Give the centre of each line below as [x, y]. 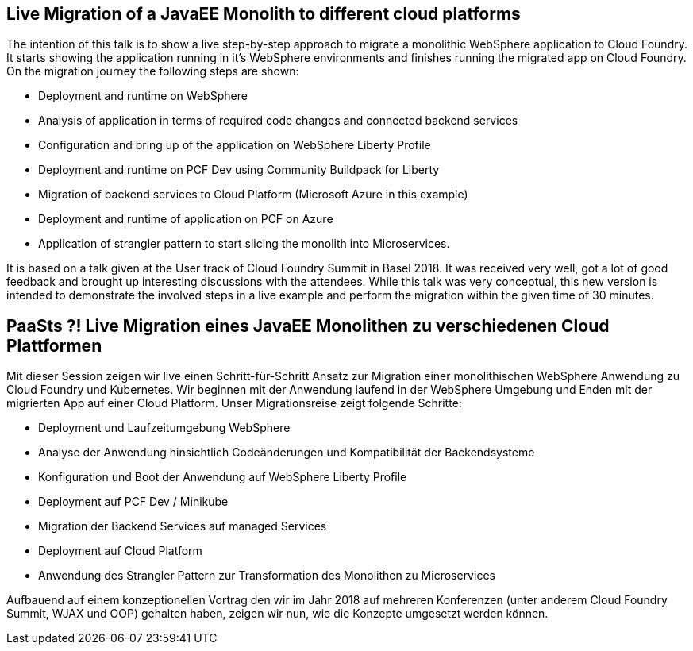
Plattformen [54, 345]
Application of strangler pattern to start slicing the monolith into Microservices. [244, 244]
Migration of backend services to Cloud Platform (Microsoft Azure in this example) [253, 195]
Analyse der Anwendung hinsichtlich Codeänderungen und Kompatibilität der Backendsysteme [287, 453]
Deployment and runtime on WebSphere [143, 96]
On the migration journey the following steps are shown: [153, 71]
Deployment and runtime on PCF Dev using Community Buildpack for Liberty [239, 170]
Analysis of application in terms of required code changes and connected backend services [278, 121]
